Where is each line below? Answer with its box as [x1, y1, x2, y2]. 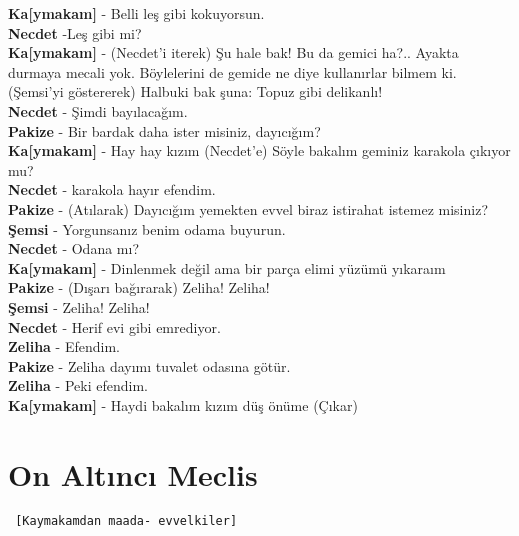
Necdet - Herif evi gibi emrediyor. [8, 316, 221, 337]
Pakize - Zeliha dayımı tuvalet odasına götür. [8, 355, 291, 376]
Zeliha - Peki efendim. [8, 375, 148, 396]
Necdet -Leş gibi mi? [8, 22, 142, 43]
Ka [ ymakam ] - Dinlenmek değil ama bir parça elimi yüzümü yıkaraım [8, 257, 446, 278]
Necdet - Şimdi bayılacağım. [8, 100, 188, 121]
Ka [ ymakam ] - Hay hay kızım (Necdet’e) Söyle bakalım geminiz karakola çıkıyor [8, 140, 511, 161]
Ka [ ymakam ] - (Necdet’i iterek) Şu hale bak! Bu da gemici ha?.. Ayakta [8, 42, 459, 63]
